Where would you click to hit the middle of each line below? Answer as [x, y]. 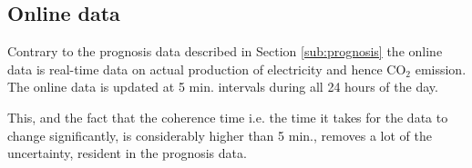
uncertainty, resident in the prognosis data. [127, 153]
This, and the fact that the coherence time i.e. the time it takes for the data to [228, 117]
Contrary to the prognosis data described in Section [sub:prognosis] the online [225, 51]
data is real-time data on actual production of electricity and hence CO [207, 69]
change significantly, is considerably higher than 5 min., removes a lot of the [220, 135]
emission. [441, 69]
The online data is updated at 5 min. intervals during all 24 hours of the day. [223, 87]
